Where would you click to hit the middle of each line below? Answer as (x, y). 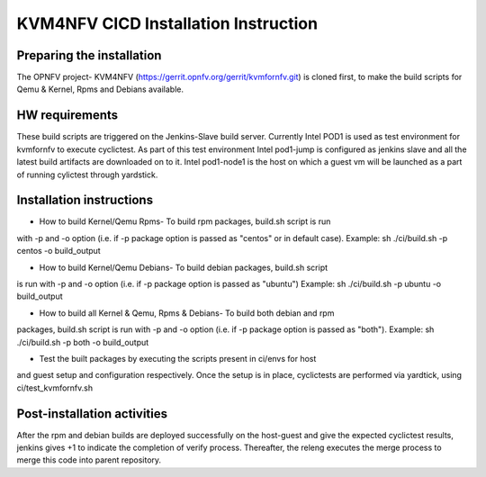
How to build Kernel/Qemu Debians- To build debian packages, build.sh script (184, 267)
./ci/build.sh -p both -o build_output (83, 342)
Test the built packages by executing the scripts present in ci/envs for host (178, 358)
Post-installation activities (92, 414)
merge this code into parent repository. (89, 460)
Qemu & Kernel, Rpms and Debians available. (100, 89)
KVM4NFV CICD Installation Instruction (167, 23)
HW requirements (67, 116)
